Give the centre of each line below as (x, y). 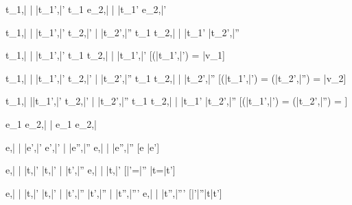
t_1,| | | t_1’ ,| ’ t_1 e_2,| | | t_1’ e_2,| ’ (86, 9)
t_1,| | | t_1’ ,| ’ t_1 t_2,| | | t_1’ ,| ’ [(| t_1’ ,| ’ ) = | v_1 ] (115, 55)
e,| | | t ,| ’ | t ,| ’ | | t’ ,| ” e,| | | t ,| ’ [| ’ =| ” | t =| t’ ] (91, 170)
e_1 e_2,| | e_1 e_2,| (51, 123)
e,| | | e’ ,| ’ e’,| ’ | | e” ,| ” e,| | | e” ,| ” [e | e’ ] (83, 147)
